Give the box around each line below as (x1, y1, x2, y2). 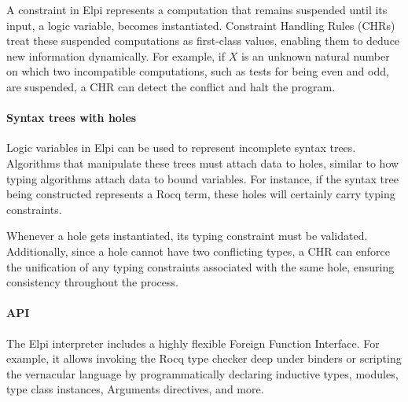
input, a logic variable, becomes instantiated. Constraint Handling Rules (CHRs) (6, 17, 395, 33)
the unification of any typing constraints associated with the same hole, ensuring (6, 258, 395, 275)
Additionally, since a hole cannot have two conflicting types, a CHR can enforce (6, 242, 391, 259)
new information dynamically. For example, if (6, 47, 225, 64)
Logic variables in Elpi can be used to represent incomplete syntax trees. (6, 139, 356, 156)
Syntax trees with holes (6, 109, 137, 126)
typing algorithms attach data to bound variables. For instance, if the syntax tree (6, 170, 399, 186)
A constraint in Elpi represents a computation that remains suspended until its (6, 2, 388, 17)
